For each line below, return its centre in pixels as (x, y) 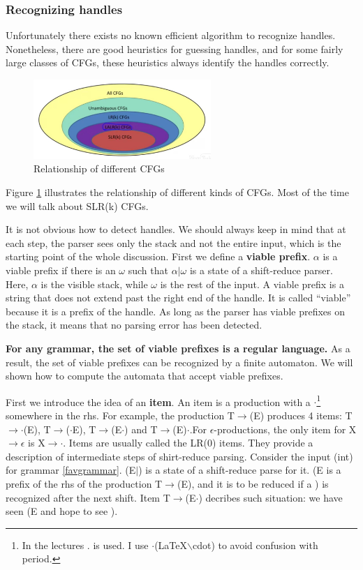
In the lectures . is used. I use (85, 545)
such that (148, 270)
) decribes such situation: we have (271, 497)
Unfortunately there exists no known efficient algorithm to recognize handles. (171, 35)
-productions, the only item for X (285, 429)
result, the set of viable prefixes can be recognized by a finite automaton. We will (179, 362)
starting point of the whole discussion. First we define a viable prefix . (158, 256)
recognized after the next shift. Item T (88, 497)
